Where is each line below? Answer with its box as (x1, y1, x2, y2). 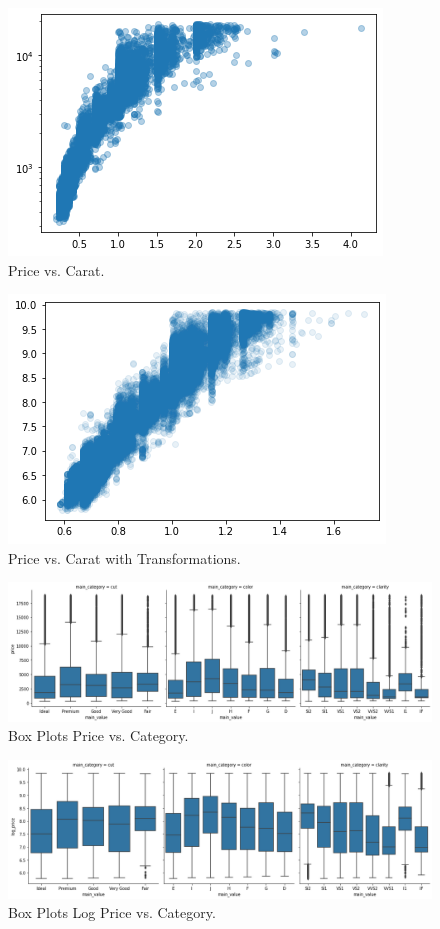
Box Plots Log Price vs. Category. (8, 902, 216, 923)
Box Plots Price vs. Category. (8, 725, 189, 746)
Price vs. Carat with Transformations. (8, 547, 241, 568)
